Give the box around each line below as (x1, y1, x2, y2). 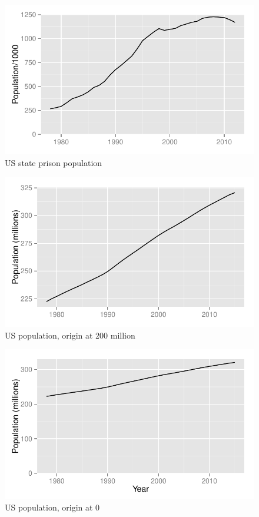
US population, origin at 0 (5, 501, 100, 513)
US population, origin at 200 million (5, 329, 135, 341)
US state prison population (5, 156, 102, 168)
